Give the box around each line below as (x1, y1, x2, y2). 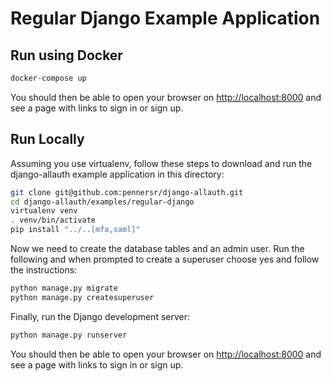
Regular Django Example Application (10, 7, 321, 30)
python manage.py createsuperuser (10, 292, 155, 302)
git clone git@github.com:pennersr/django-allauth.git (10, 187, 244, 197)
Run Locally (10, 131, 85, 148)
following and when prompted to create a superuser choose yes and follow (10, 253, 320, 266)
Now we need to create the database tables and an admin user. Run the (10, 243, 305, 255)
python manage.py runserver (10, 330, 128, 340)
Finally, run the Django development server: (10, 310, 191, 322)
